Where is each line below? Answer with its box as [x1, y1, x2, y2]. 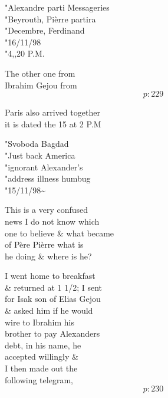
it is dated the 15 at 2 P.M [5, 117, 101, 130]
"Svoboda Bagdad [5, 137, 69, 150]
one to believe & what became [5, 226, 114, 239]
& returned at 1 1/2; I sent [5, 281, 103, 293]
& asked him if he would [5, 304, 93, 317]
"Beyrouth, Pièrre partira [5, 12, 96, 25]
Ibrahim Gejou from [5, 78, 77, 91]
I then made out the [5, 362, 78, 374]
